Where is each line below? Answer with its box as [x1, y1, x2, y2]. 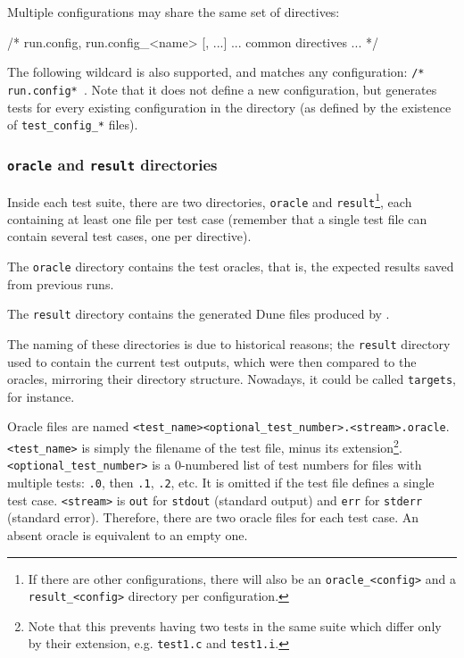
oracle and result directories [7, 153, 218, 175]
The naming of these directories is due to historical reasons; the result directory [7, 334, 451, 353]
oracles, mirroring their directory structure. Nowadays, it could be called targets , [7, 370, 457, 388]
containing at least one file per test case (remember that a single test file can [7, 209, 427, 228]
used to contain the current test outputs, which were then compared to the [7, 352, 417, 371]
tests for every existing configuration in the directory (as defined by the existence [7, 97, 452, 116]
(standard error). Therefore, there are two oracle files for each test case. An [7, 508, 419, 527]
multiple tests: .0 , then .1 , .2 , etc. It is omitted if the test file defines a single [7, 473, 435, 492]
